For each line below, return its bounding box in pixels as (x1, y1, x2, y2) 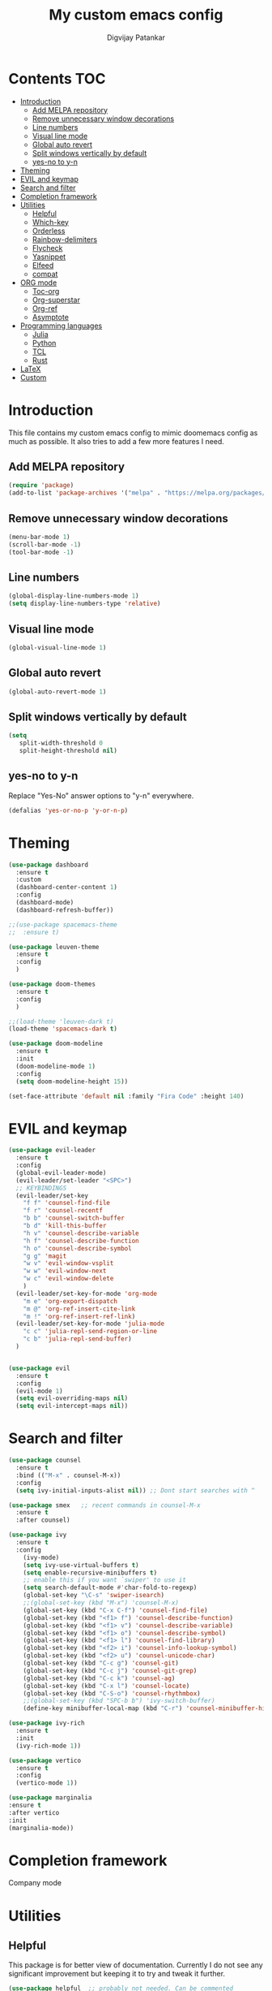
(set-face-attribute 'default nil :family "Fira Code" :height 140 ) (8, 1092, 244, 1100)
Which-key (32, 217, 69, 227)
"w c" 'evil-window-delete (23, 1275, 114, 1283)
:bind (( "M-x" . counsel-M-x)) (15, 1471, 121, 1479)
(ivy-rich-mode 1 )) (15, 1742, 82, 1750)
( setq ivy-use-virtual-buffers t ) (23, 1561, 139, 1569)
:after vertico (8, 1808, 60, 1816)
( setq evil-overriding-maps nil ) (15, 1394, 129, 1402)
